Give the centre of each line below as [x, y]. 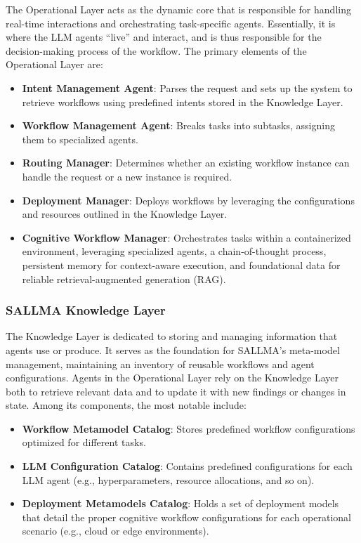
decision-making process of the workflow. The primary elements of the [156, 50]
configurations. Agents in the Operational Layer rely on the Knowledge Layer [172, 378]
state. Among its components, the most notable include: [126, 405]
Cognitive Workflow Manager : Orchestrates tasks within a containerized [186, 237]
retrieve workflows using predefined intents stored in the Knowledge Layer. [183, 102]
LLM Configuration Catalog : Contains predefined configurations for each [187, 466]
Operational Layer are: [54, 64]
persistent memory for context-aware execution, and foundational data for [181, 264]
